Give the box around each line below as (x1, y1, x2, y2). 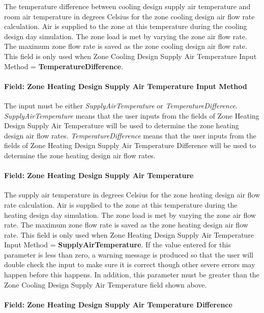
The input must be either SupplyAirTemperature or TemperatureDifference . (4, 100, 238, 110)
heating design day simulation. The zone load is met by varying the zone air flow (4, 209, 256, 220)
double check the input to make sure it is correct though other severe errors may (4, 259, 255, 270)
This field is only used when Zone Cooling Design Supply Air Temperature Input (4, 50, 257, 61)
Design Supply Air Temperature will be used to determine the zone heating (4, 120, 239, 131)
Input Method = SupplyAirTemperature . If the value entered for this (4, 239, 231, 250)
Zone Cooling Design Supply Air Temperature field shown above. (4, 279, 207, 290)
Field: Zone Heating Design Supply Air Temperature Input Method (4, 80, 247, 91)
